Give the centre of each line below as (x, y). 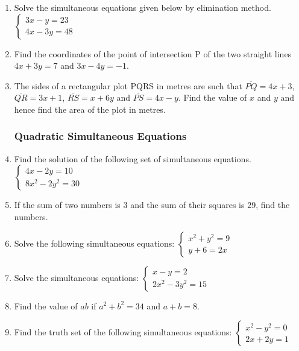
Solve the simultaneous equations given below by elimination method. (143, 7)
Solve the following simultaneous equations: (94, 243)
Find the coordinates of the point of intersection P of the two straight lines (153, 53)
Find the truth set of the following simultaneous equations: (123, 332)
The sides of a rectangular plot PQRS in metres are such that (128, 85)
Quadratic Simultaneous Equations (100, 136)
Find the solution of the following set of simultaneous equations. (133, 158)
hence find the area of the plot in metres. (90, 109)
